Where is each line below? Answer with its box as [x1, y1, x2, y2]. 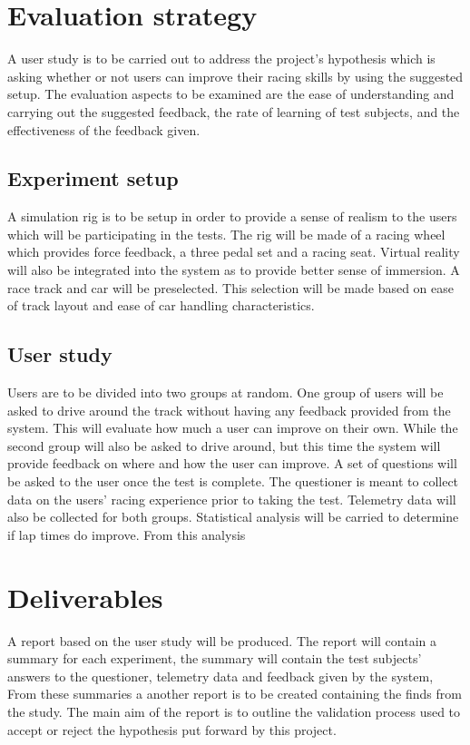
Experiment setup [7, 164, 179, 192]
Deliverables [7, 578, 163, 615]
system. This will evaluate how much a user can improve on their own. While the [7, 418, 458, 437]
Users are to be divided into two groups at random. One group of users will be [7, 383, 444, 402]
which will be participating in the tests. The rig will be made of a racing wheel [7, 224, 446, 243]
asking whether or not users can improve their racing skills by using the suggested [7, 66, 464, 85]
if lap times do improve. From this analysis [7, 524, 246, 544]
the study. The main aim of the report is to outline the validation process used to [7, 701, 461, 720]
